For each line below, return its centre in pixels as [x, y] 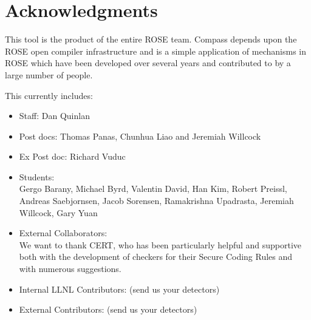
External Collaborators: [63, 233]
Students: [37, 176]
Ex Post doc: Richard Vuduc [72, 156]
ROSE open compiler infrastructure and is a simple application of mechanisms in [156, 51]
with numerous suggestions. [70, 269]
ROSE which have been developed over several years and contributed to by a [148, 63]
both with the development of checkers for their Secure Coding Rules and [156, 257]
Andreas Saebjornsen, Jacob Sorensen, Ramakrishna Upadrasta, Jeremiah [156, 201]
